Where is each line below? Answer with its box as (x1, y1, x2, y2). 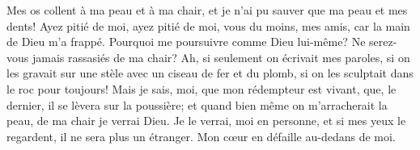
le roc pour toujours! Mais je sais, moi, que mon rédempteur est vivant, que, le (6, 80, 397, 97)
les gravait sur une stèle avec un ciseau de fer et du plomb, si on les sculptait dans (6, 65, 414, 81)
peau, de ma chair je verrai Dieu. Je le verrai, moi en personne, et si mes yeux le (6, 112, 406, 129)
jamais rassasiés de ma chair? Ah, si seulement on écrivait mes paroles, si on (32, 48, 410, 65)
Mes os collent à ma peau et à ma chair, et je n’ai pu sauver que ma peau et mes (6, 2, 408, 18)
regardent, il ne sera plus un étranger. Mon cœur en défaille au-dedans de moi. (6, 127, 396, 144)
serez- (369, 33, 397, 50)
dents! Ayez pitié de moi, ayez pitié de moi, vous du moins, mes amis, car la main (6, 17, 410, 34)
